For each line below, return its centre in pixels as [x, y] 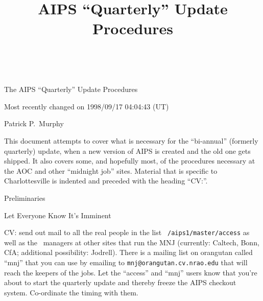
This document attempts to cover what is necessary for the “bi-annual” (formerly [131, 140]
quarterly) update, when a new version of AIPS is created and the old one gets [127, 151]
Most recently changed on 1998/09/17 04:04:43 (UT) [87, 106]
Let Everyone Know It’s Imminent [58, 215]
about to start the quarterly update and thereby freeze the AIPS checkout [120, 282]
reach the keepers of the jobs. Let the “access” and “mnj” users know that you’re [131, 272]
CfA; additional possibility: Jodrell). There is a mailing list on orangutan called [128, 252]
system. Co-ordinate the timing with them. [71, 292]
